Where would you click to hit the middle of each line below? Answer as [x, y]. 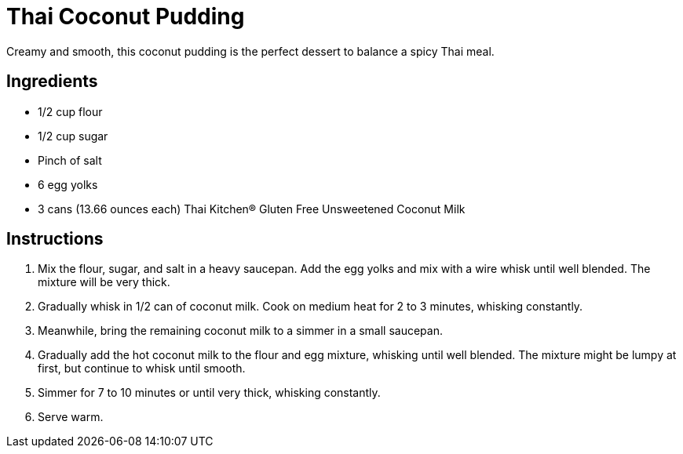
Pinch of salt [70, 160]
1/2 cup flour [70, 111]
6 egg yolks [68, 184]
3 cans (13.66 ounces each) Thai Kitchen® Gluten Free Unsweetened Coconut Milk [252, 209]
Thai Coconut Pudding [126, 16]
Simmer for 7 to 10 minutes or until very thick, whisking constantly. [209, 393]
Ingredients [52, 82]
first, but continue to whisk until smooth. [142, 369]
